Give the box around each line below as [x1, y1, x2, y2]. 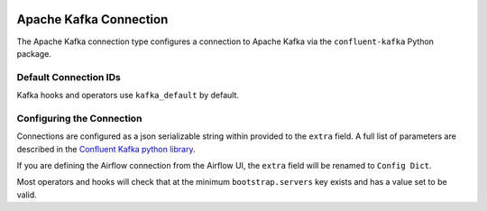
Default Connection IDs [16, 70, 121, 83]
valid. [16, 189, 38, 200]
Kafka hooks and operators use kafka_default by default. [16, 90, 239, 101]
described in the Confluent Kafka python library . [16, 143, 196, 154]
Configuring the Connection [16, 112, 142, 124]
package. [16, 48, 51, 59]
